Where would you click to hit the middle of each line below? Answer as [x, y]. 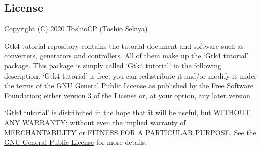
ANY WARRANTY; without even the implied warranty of [95, 122]
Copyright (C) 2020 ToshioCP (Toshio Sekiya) [76, 29]
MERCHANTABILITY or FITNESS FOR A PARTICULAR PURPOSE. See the [130, 132]
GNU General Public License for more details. [76, 142]
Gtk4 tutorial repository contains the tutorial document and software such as [124, 45]
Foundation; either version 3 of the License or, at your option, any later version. [128, 95]
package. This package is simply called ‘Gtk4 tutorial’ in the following [113, 65]
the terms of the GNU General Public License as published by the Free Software [129, 85]
